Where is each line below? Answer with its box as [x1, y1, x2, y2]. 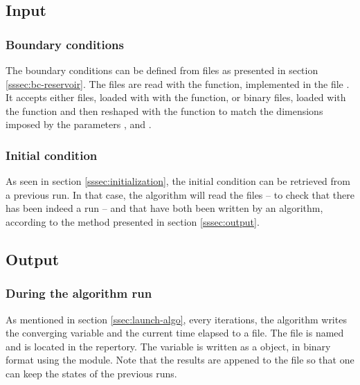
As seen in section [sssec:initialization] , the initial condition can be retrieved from [6, 174, 350, 188]
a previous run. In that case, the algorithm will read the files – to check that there [6, 187, 355, 202]
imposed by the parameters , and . [6, 117, 152, 132]
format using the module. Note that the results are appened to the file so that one [6, 352, 354, 367]
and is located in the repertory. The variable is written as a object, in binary [6, 339, 331, 353]
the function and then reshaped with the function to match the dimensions [6, 103, 323, 118]
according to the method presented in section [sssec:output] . [6, 214, 260, 229]
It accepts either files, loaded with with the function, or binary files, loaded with [6, 90, 346, 105]
